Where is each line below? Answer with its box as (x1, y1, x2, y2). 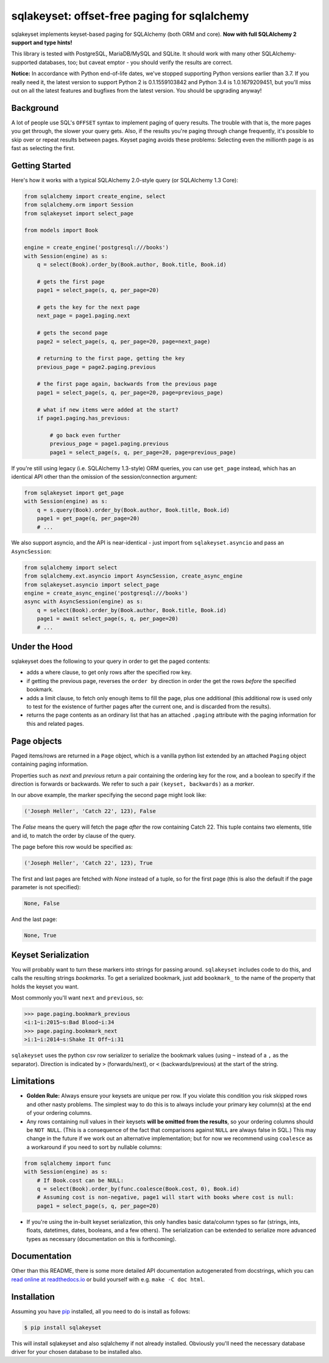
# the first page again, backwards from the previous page (37, 381, 218, 387)
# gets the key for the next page (37, 304, 140, 310)
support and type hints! (11, 38, 73, 46)
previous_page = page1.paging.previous (49, 440, 169, 448)
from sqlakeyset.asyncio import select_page (24, 581, 160, 588)
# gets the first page (37, 278, 105, 285)
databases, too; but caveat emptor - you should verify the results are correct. (38, 59, 233, 66)
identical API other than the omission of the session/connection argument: (11, 473, 197, 480)
